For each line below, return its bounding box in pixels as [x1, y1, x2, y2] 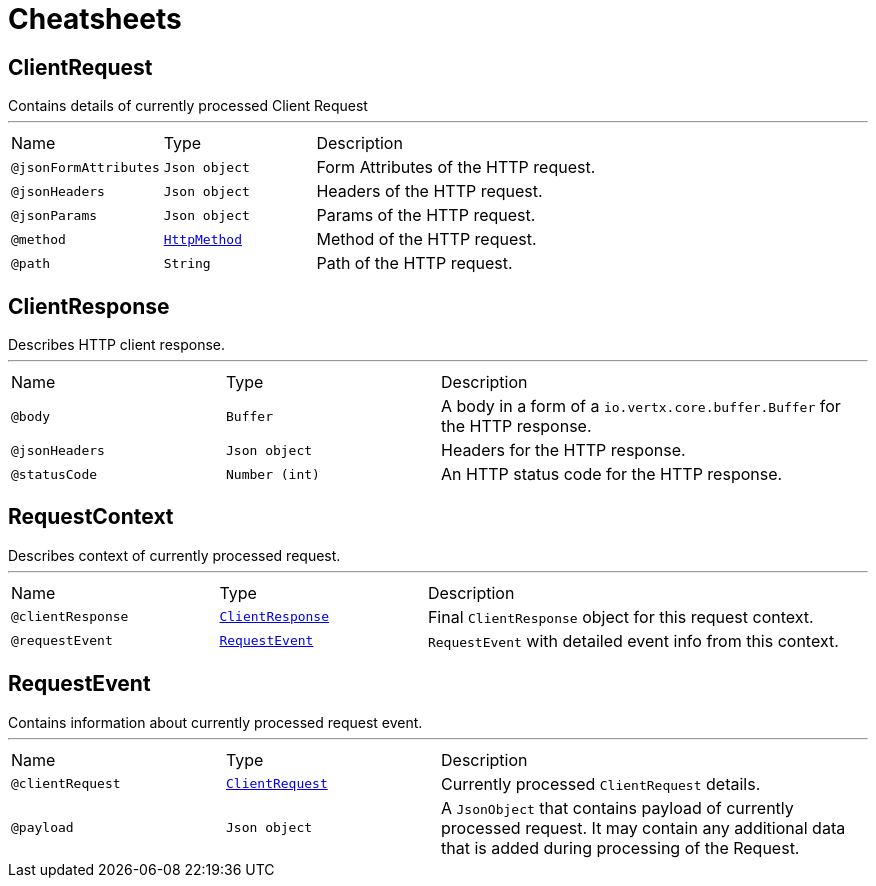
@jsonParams [11, 207, 98, 223]
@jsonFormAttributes [11, 159, 160, 175]
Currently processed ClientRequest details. [441, 773, 761, 794]
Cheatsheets [8, 2, 182, 36]
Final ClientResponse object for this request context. [427, 606, 814, 627]
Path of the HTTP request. [316, 253, 513, 274]
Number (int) [226, 466, 320, 482]
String [163, 255, 211, 271]
